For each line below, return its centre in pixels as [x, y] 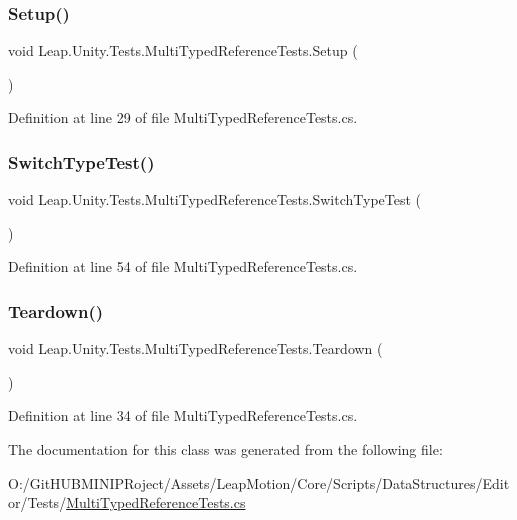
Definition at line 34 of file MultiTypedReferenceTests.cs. [183, 415]
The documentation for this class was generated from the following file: [225, 449]
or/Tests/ [37, 502]
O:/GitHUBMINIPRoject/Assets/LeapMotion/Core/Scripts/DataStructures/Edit [259, 482]
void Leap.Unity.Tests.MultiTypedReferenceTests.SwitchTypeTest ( [215, 199]
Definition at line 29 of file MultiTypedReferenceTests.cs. [183, 117]
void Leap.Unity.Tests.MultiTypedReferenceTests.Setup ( [183, 50]
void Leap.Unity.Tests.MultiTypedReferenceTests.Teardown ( [195, 348]
